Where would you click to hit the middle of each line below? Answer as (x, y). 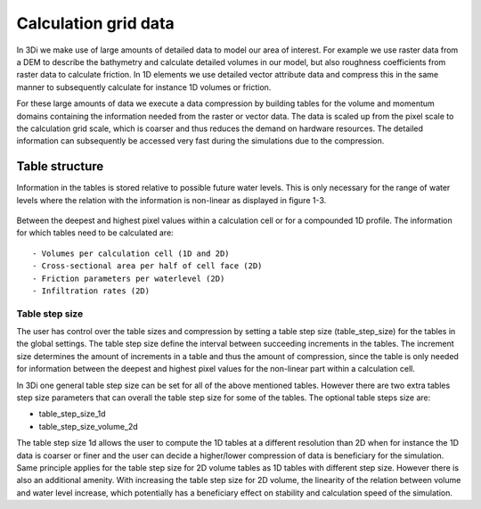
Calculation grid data (96, 23)
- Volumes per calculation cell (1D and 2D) (131, 253)
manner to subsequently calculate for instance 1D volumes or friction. (144, 87)
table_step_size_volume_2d (88, 426)
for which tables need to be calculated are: (95, 233)
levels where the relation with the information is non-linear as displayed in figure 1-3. (171, 200)
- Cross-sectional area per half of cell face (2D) (147, 266)
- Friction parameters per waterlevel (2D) (129, 278)
